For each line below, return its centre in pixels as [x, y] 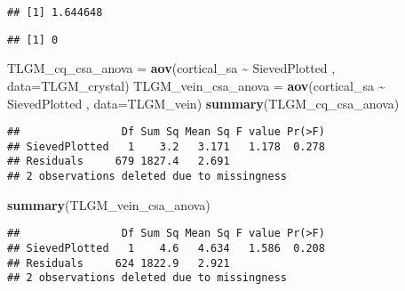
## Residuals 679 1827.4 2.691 [119, 162]
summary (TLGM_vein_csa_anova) [109, 204]
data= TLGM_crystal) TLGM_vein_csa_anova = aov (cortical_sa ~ [196, 85]
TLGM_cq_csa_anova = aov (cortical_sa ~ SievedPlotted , [171, 68]
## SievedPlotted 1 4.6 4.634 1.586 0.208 [166, 248]
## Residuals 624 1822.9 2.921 [119, 263]
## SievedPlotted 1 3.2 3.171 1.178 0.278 [166, 146]
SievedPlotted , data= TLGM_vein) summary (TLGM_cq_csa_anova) [203, 103]
